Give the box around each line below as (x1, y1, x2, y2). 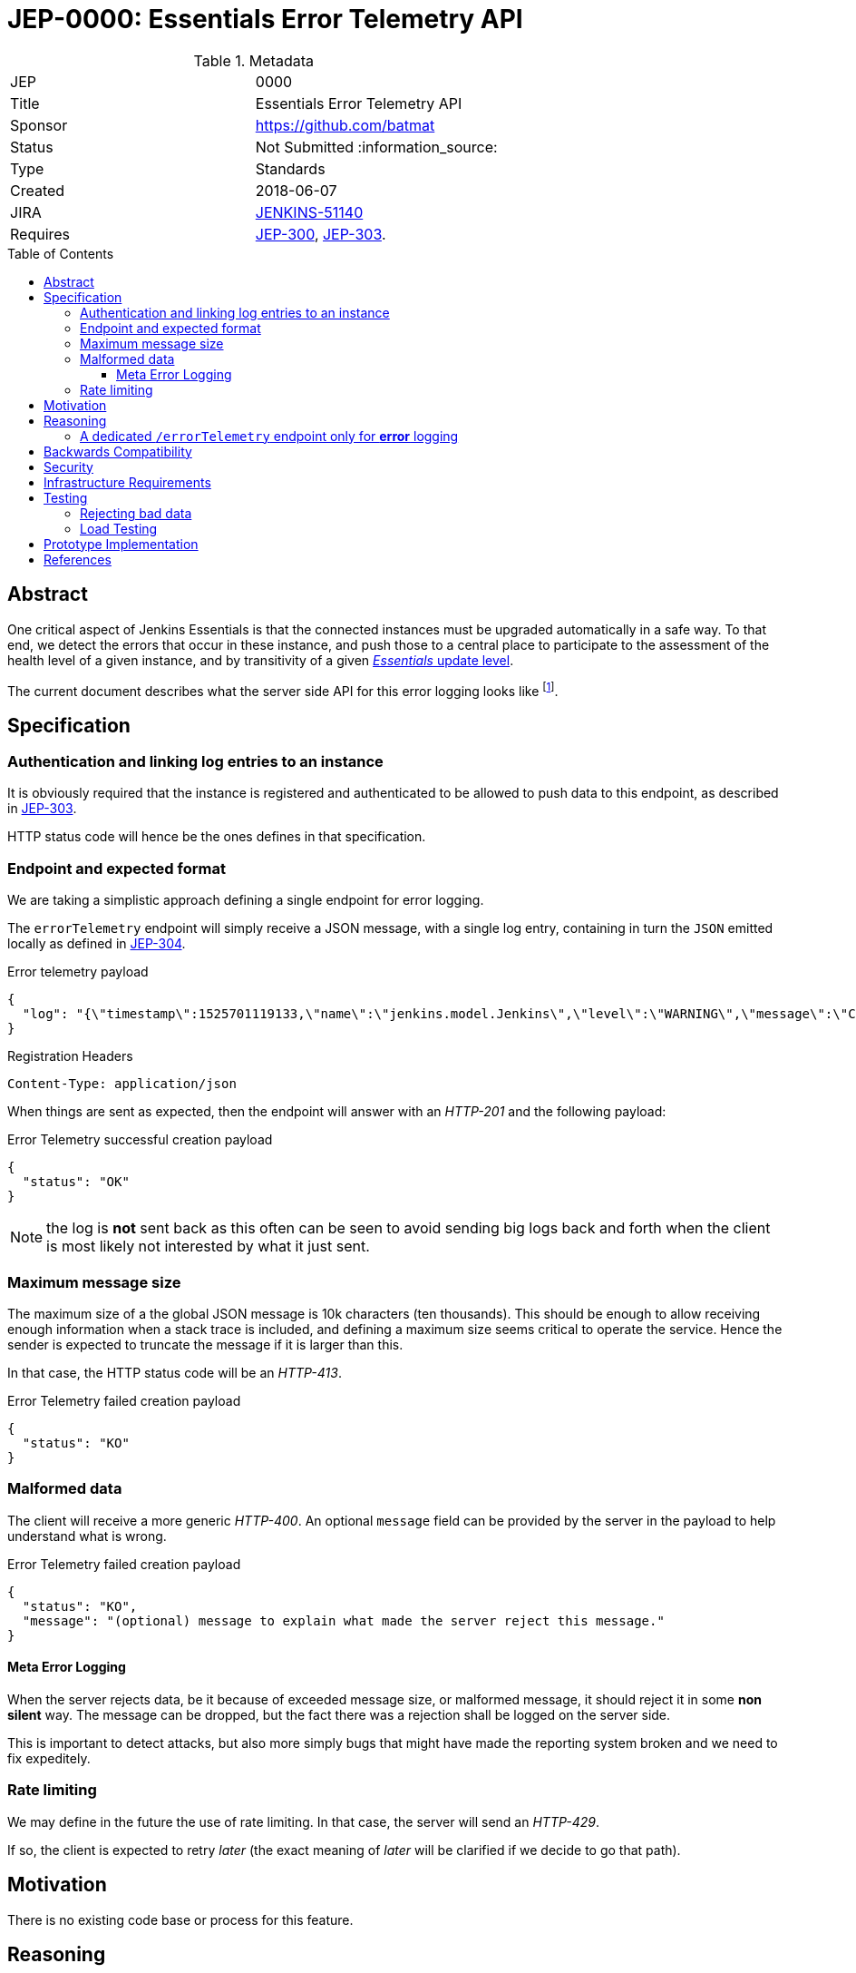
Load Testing (80, 520, 158, 536)
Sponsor (10, 115, 68, 134)
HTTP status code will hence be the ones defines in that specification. (7, 829, 426, 845)
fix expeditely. (7, 1750, 91, 1766)
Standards (255, 159, 326, 178)
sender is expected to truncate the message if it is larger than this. (7, 1336, 404, 1352)
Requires (10, 224, 71, 243)
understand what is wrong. (7, 1527, 167, 1544)
